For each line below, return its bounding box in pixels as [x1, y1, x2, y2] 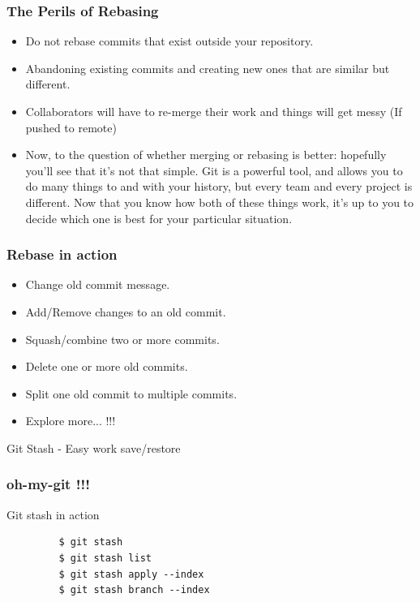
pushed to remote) [25, 118, 117, 135]
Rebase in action [6, 244, 118, 264]
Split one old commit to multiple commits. [25, 385, 238, 402]
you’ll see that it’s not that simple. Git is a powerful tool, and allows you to [25, 161, 403, 178]
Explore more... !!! [25, 412, 116, 429]
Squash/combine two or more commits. [25, 330, 220, 347]
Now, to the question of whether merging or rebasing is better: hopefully [25, 146, 387, 163]
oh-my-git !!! [6, 474, 90, 494]
